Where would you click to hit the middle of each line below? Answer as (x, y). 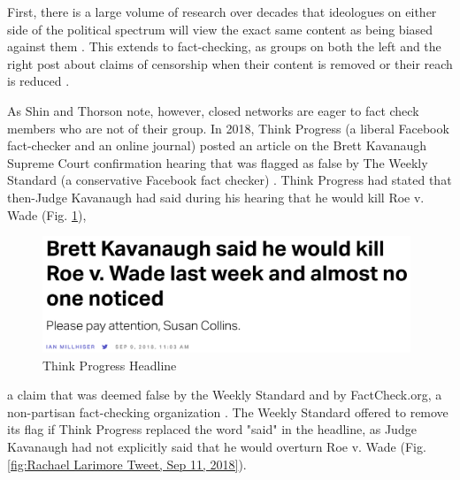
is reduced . (38, 81)
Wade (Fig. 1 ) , (47, 214)
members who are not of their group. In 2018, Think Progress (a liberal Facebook (228, 128)
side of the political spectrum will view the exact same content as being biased (220, 29)
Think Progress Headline (110, 365)
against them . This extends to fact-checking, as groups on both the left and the (224, 46)
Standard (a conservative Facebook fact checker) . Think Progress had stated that (230, 180)
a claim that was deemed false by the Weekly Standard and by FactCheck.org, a (225, 395)
